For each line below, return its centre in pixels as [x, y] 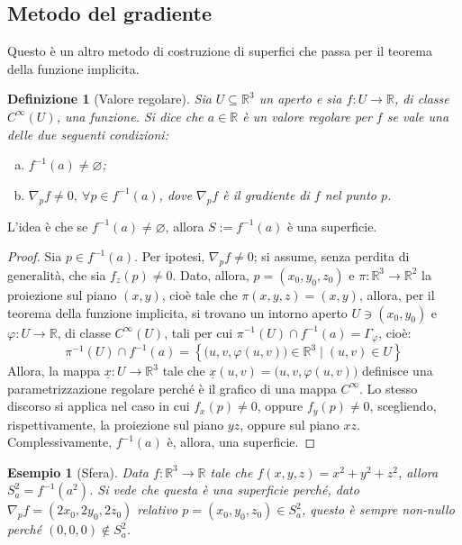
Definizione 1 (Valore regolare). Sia [109, 99]
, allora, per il [397, 294]
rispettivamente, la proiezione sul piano [116, 424]
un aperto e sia [300, 99]
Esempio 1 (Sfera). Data [78, 472]
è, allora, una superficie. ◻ [241, 442]
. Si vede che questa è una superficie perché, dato [224, 490]
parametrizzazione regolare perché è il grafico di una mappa [172, 388]
